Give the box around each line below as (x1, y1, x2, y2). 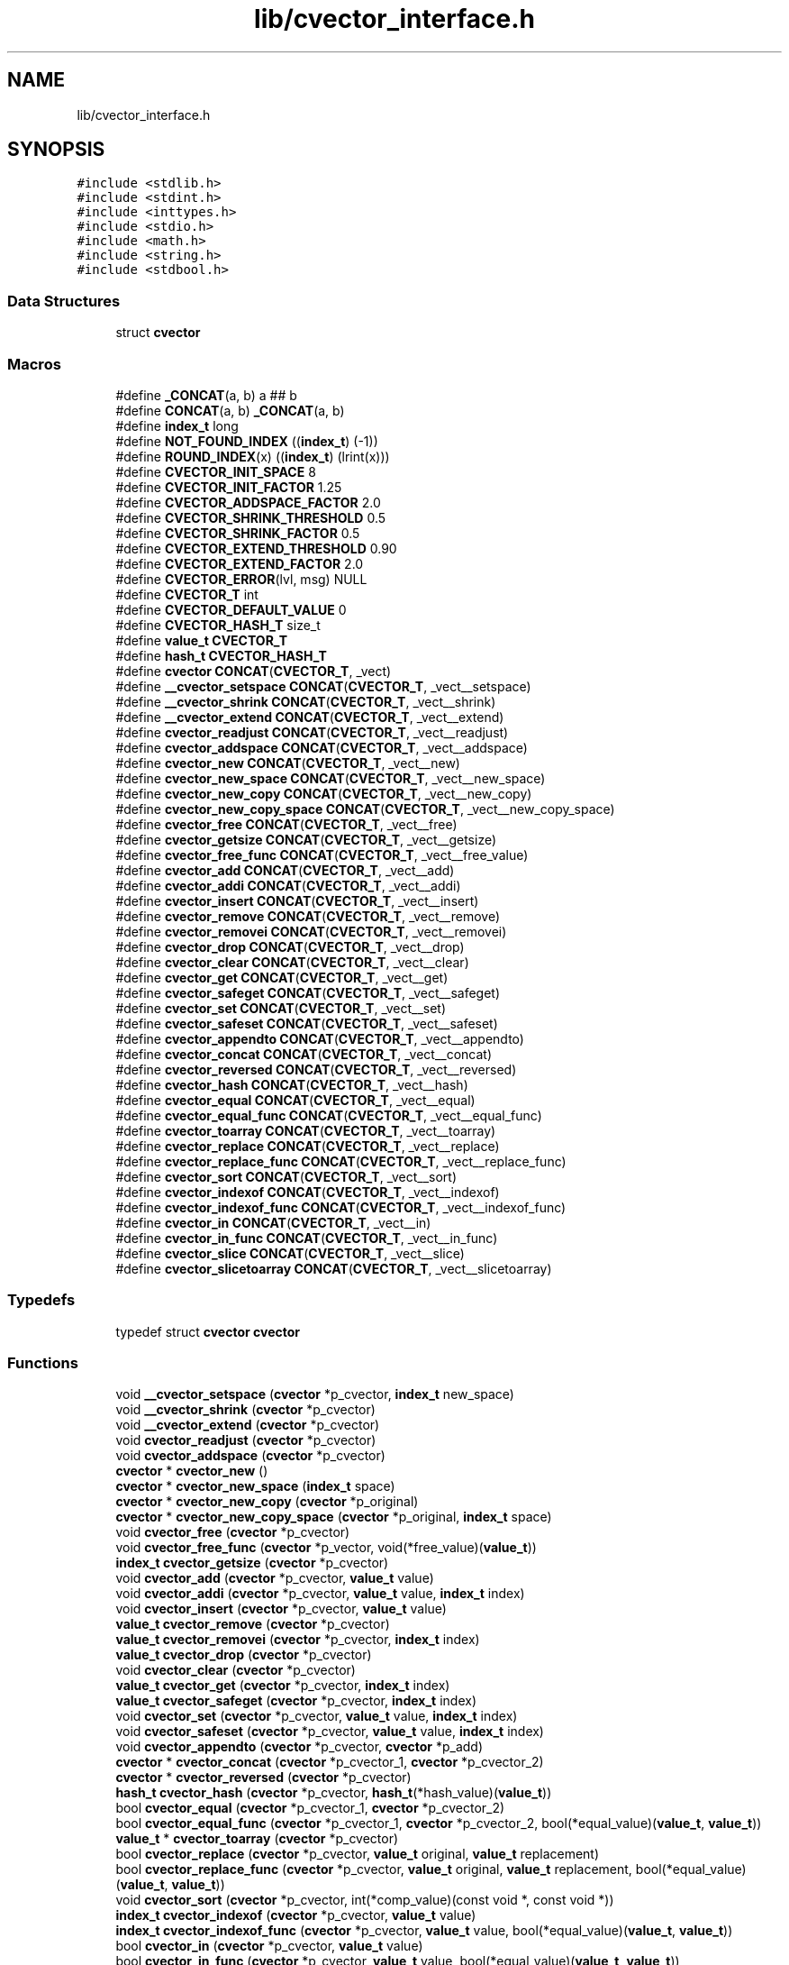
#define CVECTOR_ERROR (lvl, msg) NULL (115, 571, 367, 587)
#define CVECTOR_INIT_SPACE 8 (115, 463, 316, 480)
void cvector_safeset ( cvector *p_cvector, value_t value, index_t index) (115, 1723, 544, 1740)
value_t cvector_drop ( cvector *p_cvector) (115, 1647, 372, 1663)
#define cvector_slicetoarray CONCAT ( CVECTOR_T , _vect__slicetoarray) (115, 1260, 552, 1276)
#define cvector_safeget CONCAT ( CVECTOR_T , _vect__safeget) (115, 984, 501, 1001)
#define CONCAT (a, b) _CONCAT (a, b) (115, 402, 345, 418)
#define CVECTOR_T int (115, 586, 258, 602)
